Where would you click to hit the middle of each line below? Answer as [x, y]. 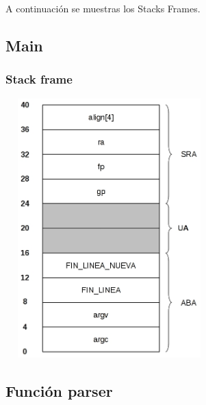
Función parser [59, 390]
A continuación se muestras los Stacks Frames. [103, 8]
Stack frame [39, 79]
